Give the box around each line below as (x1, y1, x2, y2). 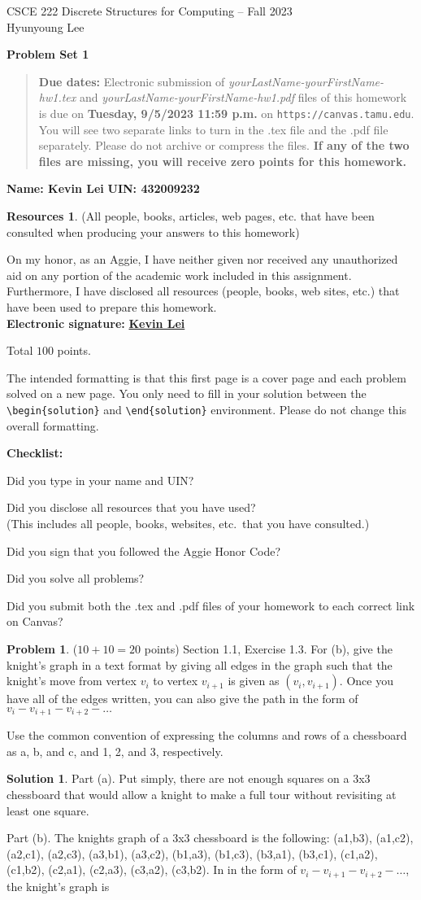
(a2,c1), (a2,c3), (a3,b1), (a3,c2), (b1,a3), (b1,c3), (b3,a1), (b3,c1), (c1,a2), (7, 845, 378, 862)
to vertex (153, 672, 198, 689)
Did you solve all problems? (7, 570, 145, 587)
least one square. (7, 802, 89, 819)
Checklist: (7, 444, 63, 461)
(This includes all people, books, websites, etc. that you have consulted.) (7, 514, 370, 531)
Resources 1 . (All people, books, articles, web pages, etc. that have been (7, 208, 375, 224)
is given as (228, 672, 280, 689)
